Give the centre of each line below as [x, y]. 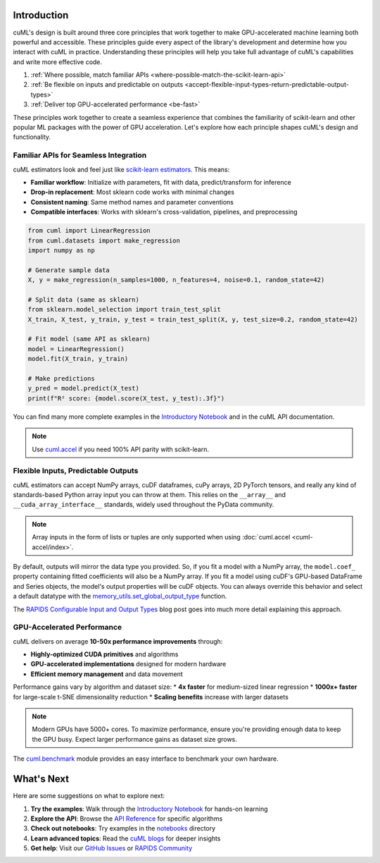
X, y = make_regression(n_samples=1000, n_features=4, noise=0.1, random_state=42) [176, 280]
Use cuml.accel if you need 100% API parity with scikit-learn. [121, 449]
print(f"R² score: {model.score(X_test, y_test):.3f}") [126, 398]
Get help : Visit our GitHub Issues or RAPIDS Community [112, 848]
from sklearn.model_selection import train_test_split [124, 310]
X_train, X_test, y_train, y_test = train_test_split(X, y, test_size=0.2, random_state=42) [193, 319]
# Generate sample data [69, 270]
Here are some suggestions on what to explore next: [89, 796]
